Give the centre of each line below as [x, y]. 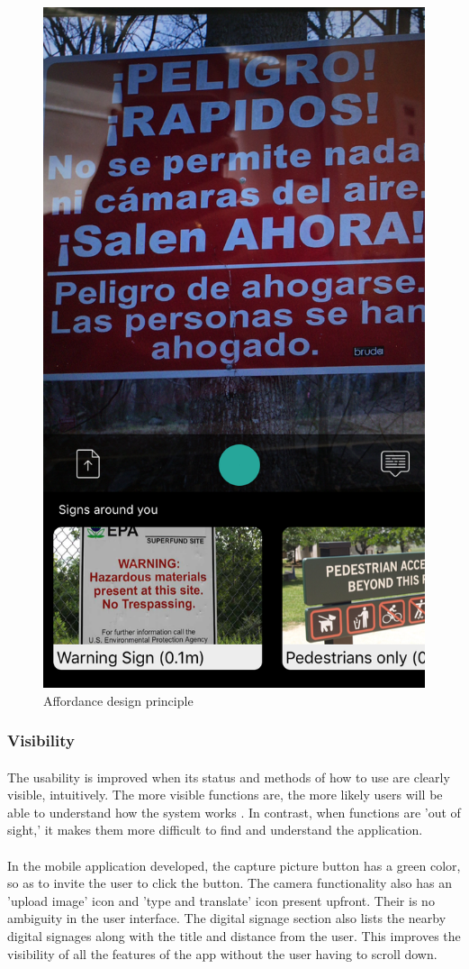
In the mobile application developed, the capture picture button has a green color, [234, 865]
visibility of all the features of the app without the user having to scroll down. [222, 953]
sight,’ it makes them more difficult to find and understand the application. [215, 830]
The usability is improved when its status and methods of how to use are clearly [229, 777]
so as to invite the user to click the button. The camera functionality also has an [230, 883]
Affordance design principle [118, 700]
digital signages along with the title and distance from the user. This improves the [234, 936]
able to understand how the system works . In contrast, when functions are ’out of [234, 812]
